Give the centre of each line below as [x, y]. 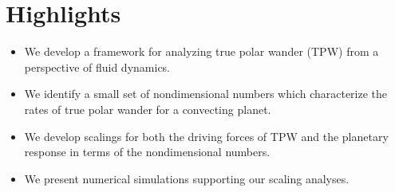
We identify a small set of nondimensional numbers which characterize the [206, 94]
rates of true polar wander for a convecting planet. [148, 109]
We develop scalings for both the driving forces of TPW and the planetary [206, 136]
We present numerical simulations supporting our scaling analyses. [187, 178]
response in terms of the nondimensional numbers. [147, 152]
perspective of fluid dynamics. [97, 67]
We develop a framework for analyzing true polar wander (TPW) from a [201, 51]
